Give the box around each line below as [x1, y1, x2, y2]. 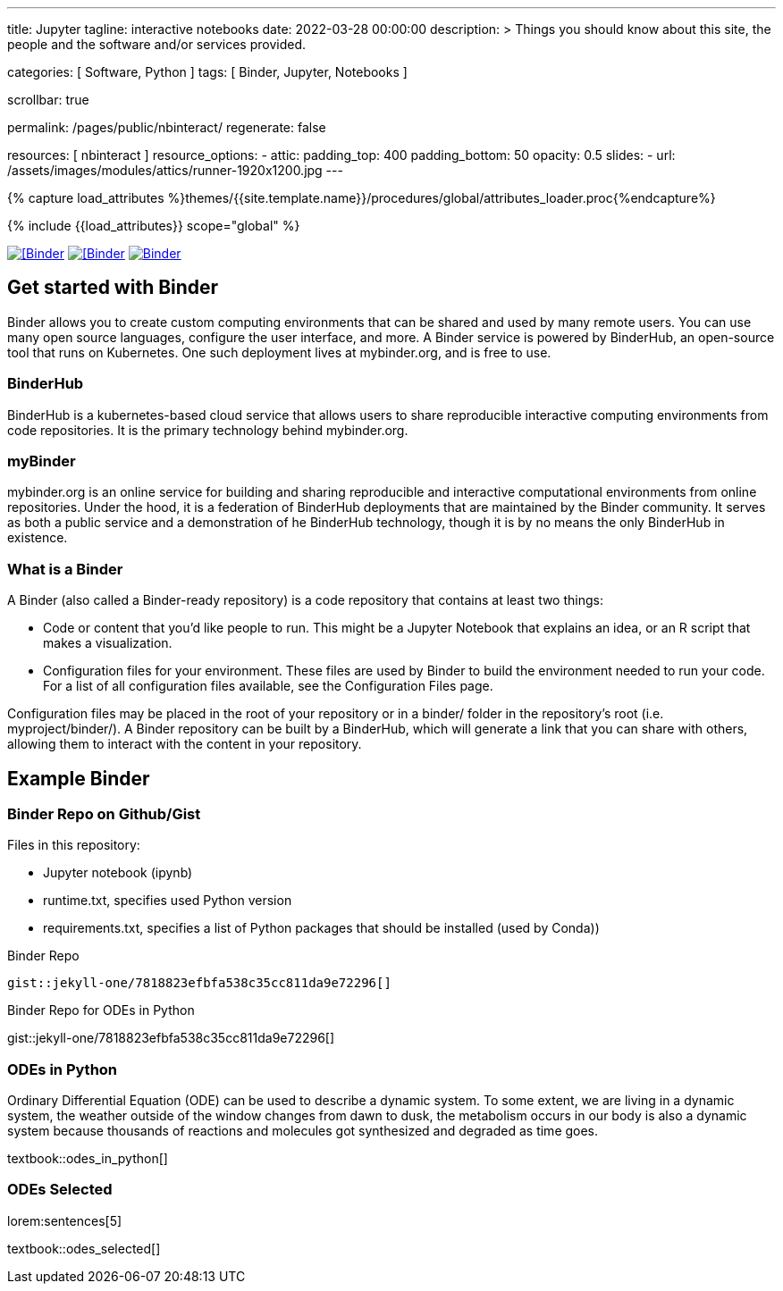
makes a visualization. [43, 635, 173, 651]
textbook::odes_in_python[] [7, 1151, 168, 1167]
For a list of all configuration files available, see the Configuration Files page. [43, 678, 493, 694]
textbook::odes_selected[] [7, 1240, 161, 1256]
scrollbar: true [7, 92, 89, 107]
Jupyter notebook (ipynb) [43, 865, 193, 881]
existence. [7, 530, 68, 546]
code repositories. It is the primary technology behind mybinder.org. [7, 422, 408, 438]
